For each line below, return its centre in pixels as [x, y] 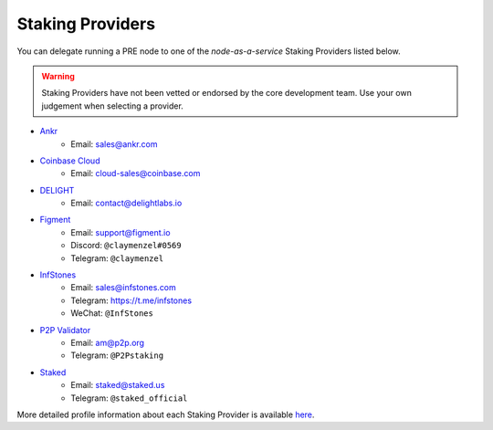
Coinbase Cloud [70, 161]
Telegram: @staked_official [129, 398]
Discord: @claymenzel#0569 [126, 246]
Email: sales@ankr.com [114, 144]
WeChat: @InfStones [112, 313]
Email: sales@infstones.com [124, 288]
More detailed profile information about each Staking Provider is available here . [166, 414]
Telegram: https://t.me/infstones [131, 300]
